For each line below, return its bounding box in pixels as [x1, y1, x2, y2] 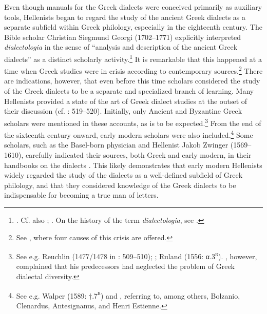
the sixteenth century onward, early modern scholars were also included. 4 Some [4, 128, 253, 140]
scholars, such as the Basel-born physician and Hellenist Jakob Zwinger [4, 139, 228, 150]
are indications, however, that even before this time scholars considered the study [4, 75, 260, 86]
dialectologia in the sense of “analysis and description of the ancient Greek [4, 41, 238, 52]
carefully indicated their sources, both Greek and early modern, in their [25, 149, 252, 160]
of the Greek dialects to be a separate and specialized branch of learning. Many [4, 86, 254, 96]
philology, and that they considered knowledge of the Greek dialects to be [4, 179, 236, 190]
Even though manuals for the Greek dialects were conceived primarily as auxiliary [4, 2, 262, 12]
